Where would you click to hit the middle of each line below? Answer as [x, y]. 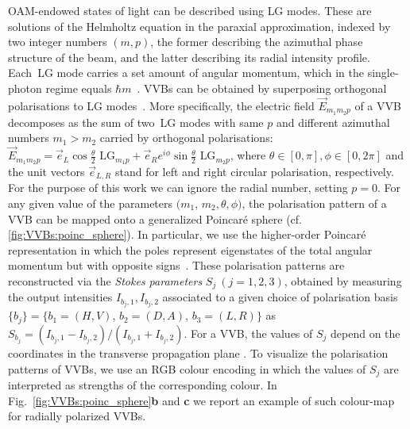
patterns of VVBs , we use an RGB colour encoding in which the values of [187, 368]
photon [25, 88]
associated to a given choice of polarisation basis [280, 297]
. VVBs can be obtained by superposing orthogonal [262, 88]
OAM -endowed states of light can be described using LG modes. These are [190, 10]
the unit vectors [46, 171]
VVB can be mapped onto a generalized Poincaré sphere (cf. [155, 218]
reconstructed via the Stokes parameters [105, 280]
